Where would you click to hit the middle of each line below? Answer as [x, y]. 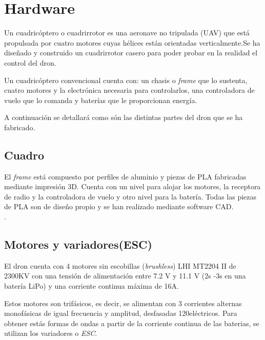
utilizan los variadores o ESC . [51, 333]
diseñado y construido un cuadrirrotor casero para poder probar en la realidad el [131, 53]
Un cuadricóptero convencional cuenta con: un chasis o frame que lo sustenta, [126, 80]
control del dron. [30, 62]
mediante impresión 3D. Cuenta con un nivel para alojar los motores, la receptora [132, 186]
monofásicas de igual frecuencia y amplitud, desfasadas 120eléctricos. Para [121, 313]
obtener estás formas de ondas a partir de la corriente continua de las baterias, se [132, 323]
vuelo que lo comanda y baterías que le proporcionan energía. [101, 100]
